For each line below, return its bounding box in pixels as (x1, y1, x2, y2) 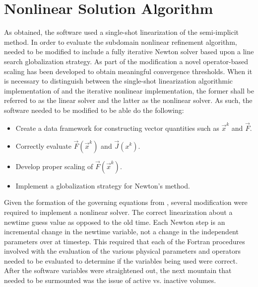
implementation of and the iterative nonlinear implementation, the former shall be (4, 85, 254, 96)
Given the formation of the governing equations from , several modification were (4, 197, 248, 207)
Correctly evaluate (15, 140, 71, 151)
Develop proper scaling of (15, 161, 93, 171)
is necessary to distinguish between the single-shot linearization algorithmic (4, 76, 233, 86)
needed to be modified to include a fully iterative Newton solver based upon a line (4, 46, 254, 57)
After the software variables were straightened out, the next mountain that (4, 265, 232, 276)
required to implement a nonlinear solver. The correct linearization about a (4, 206, 233, 217)
